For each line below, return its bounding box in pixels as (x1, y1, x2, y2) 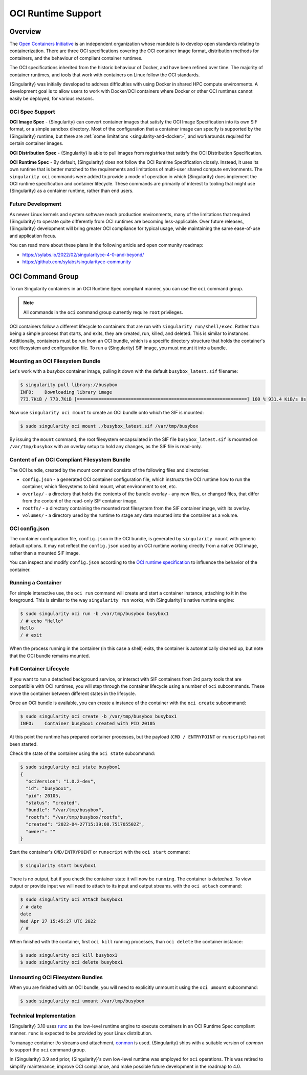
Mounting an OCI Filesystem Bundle (9, 357, 101, 365)
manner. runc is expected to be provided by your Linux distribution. (9, 1030, 152, 1037)
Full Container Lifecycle (9, 665, 70, 672)
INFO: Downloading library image (20, 389, 113, 395)
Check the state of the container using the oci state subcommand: (9, 750, 156, 756)
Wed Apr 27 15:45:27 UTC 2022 (20, 918, 96, 924)
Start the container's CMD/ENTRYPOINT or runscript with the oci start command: (9, 849, 190, 855)
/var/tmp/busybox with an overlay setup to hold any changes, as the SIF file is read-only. (9, 444, 202, 450)
